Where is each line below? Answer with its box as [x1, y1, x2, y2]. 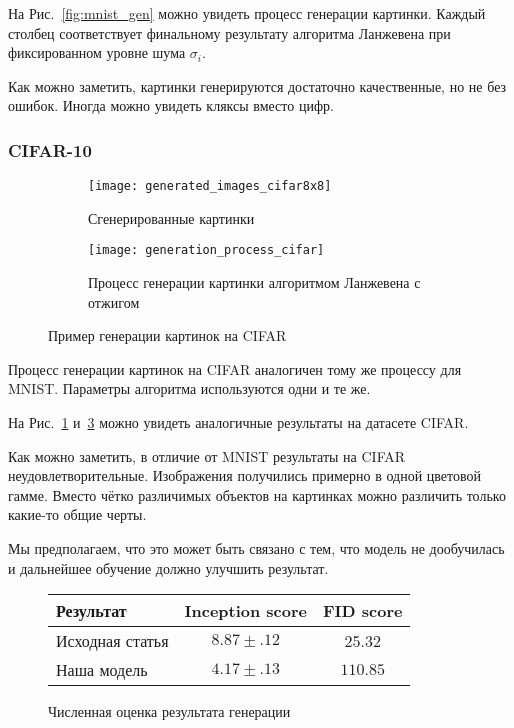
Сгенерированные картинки [88, 207, 255, 228]
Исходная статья [56, 629, 169, 653]
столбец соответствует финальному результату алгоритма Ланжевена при [8, 22, 451, 43]
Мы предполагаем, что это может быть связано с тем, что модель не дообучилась [8, 538, 505, 559]
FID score [323, 599, 403, 623]
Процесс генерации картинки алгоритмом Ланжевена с [88, 272, 421, 293]
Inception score [184, 599, 307, 623]
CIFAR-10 [8, 137, 92, 162]
